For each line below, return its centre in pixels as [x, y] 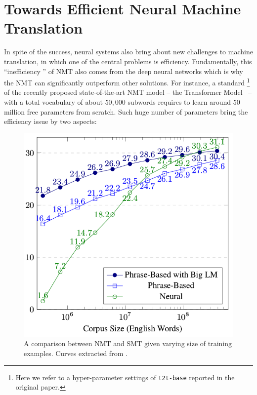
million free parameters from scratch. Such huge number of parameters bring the [126, 111]
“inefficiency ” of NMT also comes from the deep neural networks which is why [124, 71]
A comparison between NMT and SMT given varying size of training [128, 343]
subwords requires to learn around [179, 101]
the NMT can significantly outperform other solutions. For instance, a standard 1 [127, 82]
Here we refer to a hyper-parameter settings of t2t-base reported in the [125, 377]
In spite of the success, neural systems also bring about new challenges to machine [128, 52]
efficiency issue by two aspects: [50, 121]
